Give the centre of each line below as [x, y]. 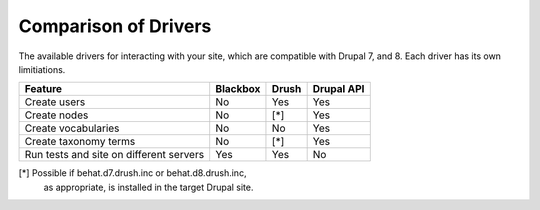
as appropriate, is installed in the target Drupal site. [148, 187]
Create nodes [56, 115]
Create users [55, 102]
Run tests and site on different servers [114, 155]
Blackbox [238, 89]
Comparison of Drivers [115, 26]
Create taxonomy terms [80, 142]
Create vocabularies [72, 128]
